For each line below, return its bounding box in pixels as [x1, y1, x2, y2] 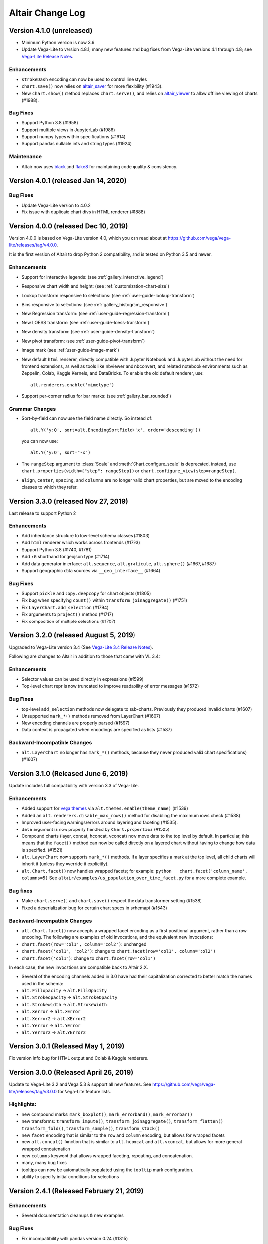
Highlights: [9, 1101, 37, 1108]
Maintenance [9, 153, 42, 160]
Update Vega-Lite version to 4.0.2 [21, 202, 91, 208]
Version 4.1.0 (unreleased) [9, 26, 93, 35]
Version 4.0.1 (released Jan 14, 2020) [9, 177, 127, 185]
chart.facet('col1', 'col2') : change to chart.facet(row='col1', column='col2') [21, 948, 216, 954]
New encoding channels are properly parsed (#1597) [21, 720, 130, 726]
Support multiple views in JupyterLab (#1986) [21, 127, 115, 133]
